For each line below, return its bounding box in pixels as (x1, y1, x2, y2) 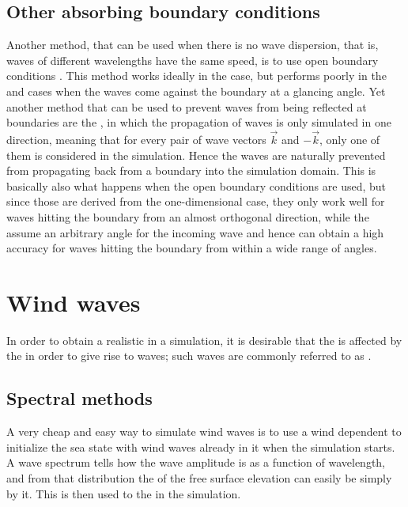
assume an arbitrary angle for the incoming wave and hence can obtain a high (6, 224, 384, 240)
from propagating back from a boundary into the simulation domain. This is (6, 162, 376, 179)
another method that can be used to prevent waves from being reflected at (6, 98, 367, 115)
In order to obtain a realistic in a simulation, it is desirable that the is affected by (6, 331, 402, 348)
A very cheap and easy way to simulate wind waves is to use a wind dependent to (6, 423, 402, 440)
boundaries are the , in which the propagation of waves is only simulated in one (6, 114, 391, 131)
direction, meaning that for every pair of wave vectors (6, 131, 266, 147)
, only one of (319, 131, 380, 147)
